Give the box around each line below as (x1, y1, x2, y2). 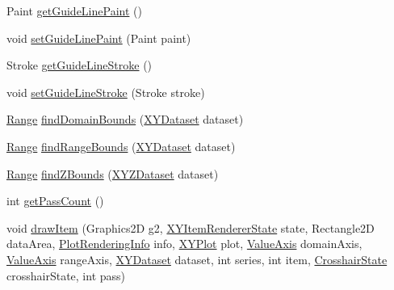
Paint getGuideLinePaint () (6, 2, 142, 19)
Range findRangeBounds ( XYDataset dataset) (6, 137, 236, 154)
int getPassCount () (6, 192, 104, 209)
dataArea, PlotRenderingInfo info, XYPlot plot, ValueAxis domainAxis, (6, 235, 363, 252)
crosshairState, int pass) (6, 267, 125, 284)
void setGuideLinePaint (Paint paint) (6, 29, 191, 46)
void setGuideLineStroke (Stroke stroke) (6, 83, 205, 100)
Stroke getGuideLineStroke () (6, 57, 153, 74)
